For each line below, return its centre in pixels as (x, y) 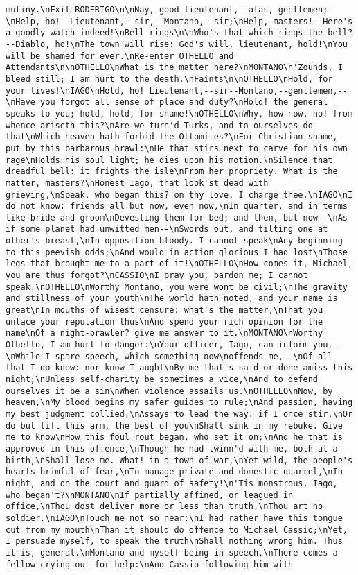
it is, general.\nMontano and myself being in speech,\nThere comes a (172, 552)
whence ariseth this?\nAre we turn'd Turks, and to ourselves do (159, 125)
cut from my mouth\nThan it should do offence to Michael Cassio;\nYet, (177, 530)
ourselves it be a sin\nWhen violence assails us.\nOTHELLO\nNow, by (169, 391)
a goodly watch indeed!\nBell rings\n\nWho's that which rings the (164, 33)
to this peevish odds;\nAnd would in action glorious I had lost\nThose (177, 252)
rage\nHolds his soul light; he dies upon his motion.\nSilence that (169, 160)
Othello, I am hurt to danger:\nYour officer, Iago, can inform (157, 345)
